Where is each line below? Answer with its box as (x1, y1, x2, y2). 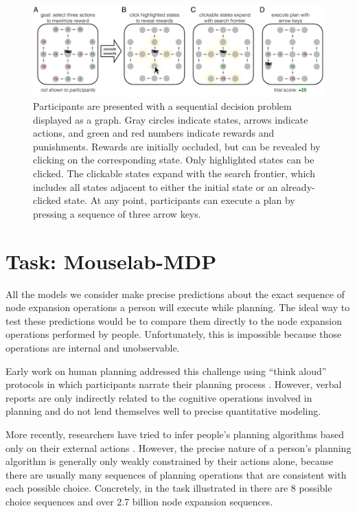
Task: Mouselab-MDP (5, 247, 217, 275)
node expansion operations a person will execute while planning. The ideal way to (5, 300, 350, 315)
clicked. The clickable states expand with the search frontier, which (33, 166, 315, 181)
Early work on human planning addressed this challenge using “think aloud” (5, 363, 327, 378)
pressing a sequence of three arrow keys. (33, 206, 201, 220)
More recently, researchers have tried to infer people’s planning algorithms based (5, 426, 345, 441)
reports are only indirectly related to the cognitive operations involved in (5, 390, 312, 404)
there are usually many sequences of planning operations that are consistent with (5, 467, 347, 481)
